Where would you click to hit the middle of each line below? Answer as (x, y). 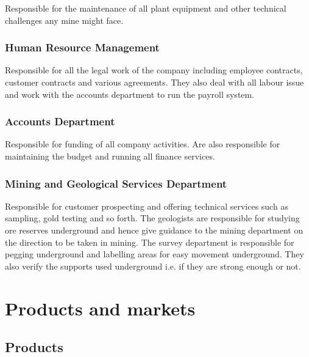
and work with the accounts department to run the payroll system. (130, 94)
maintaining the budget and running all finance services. (110, 156)
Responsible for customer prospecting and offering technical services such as (147, 206)
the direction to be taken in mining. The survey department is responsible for (150, 242)
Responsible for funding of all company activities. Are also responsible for (143, 144)
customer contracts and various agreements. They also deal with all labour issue (154, 82)
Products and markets (100, 308)
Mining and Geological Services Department (116, 183)
